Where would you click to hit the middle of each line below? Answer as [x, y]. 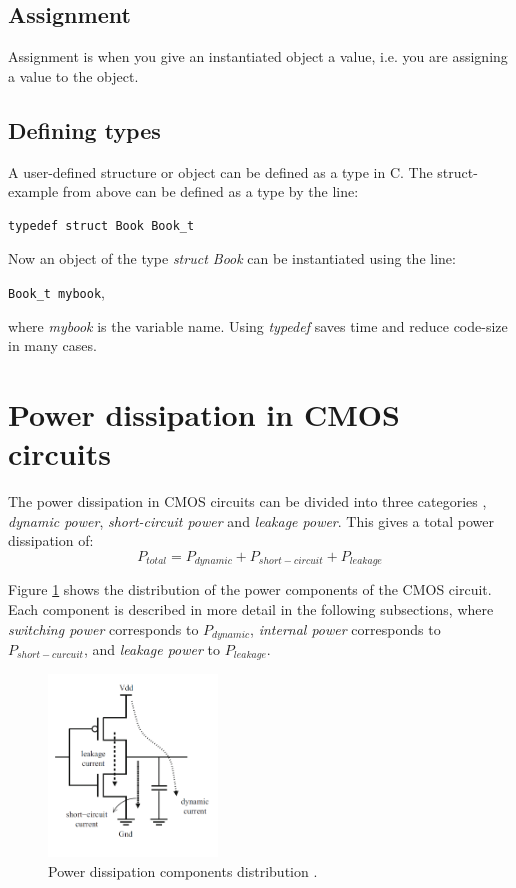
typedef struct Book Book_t [101, 225]
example [33, 191]
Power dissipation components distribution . [183, 870]
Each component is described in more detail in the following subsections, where [251, 608]
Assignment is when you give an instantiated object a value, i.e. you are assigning [258, 56]
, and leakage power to [152, 649]
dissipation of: [51, 540]
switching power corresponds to [103, 628]
